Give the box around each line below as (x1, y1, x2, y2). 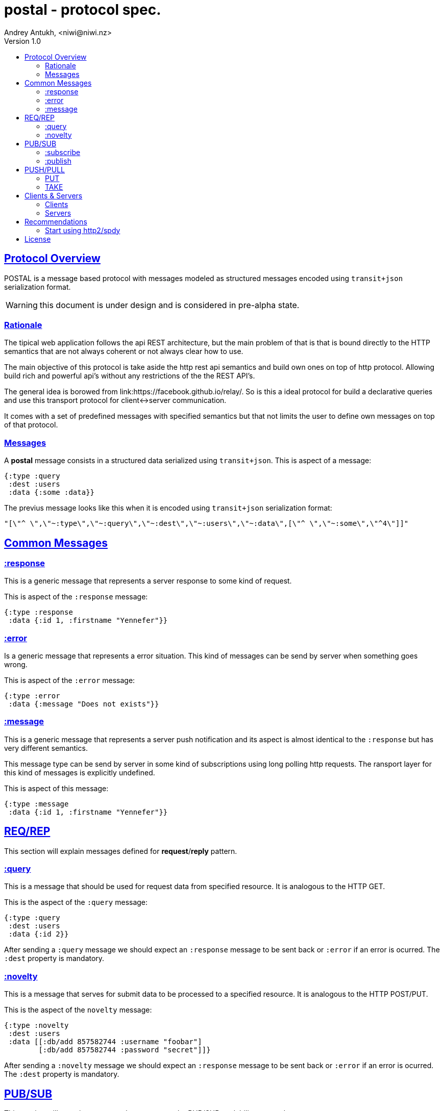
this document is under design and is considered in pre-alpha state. (39, 299, 300, 310)
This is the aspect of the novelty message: (4, 1005, 152, 1015)
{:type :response (4, 608, 73, 617)
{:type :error (4, 692, 60, 700)
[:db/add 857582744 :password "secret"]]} (38, 1046, 211, 1054)
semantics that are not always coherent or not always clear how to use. (4, 347, 243, 356)
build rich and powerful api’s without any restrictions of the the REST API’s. (4, 371, 255, 381)
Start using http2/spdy (45, 225, 120, 235)
